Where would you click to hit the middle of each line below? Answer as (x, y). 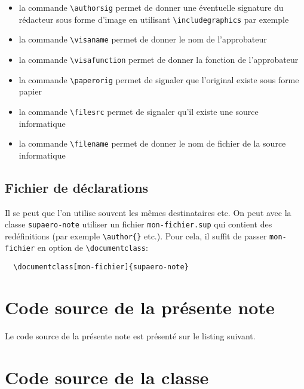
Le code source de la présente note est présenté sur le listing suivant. (130, 335)
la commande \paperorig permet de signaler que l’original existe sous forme (159, 79)
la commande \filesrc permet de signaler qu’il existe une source (139, 111)
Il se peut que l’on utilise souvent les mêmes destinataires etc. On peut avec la (148, 212)
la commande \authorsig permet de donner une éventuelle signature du (151, 7)
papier (30, 91)
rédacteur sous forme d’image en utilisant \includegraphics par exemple (154, 19)
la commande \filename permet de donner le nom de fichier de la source (152, 143)
